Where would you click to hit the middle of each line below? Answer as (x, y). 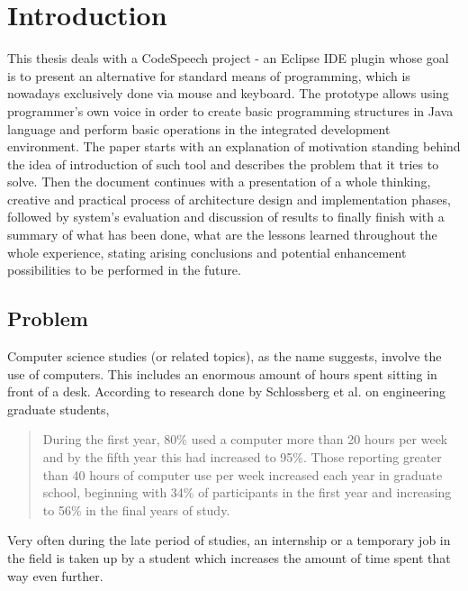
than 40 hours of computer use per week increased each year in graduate (243, 474)
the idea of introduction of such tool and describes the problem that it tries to (223, 164)
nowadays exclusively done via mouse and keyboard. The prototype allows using (228, 93)
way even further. (55, 575)
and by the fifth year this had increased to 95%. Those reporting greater (242, 457)
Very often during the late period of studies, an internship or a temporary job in (229, 540)
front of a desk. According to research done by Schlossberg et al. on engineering (227, 391)
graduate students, (58, 409)
